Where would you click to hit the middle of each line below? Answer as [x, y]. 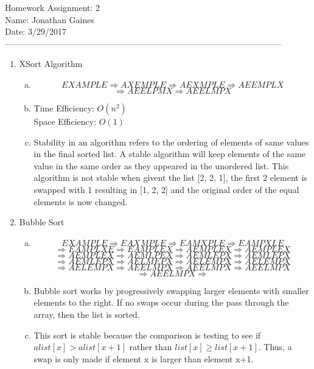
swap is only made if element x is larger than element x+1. [144, 358]
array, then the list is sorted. [87, 314]
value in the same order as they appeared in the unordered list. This [161, 165]
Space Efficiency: [65, 121]
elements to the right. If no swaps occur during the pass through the [161, 302]
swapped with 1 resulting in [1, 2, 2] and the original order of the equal [166, 189]
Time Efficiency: [64, 107]
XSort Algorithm [51, 64]
